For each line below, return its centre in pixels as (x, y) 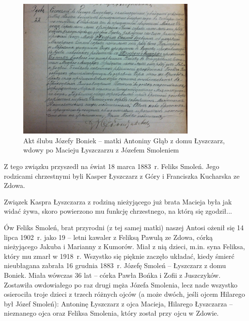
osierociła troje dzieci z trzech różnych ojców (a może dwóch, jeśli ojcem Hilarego (124, 294)
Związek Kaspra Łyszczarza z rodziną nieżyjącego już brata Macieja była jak (118, 201)
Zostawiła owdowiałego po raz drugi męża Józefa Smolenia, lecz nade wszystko (121, 284)
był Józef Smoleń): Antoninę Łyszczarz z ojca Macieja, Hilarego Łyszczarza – (118, 303)
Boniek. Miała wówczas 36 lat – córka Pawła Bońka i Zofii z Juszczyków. (112, 275)
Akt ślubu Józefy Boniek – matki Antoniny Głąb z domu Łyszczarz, (124, 140)
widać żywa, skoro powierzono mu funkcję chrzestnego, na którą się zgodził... (118, 211)
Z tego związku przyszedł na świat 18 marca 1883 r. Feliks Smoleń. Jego (112, 166)
